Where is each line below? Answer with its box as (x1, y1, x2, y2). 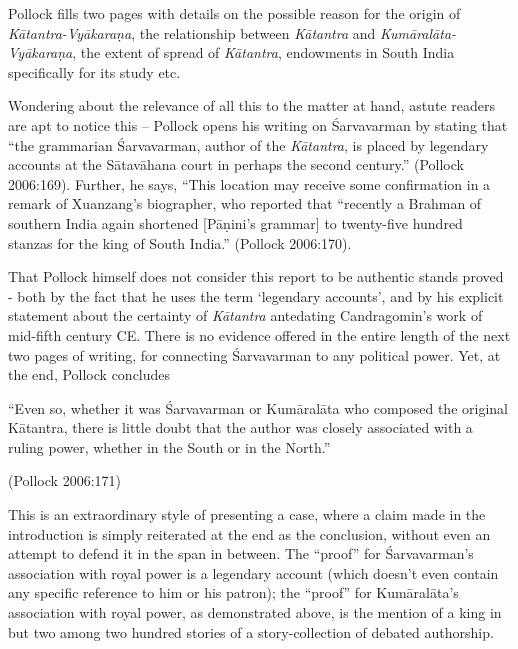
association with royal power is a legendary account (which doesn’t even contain (8, 562, 499, 583)
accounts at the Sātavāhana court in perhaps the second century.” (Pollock (8, 154, 464, 175)
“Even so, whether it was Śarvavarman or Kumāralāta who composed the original (8, 397, 508, 418)
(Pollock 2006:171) (8, 470, 121, 491)
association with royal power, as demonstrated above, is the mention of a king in (8, 602, 502, 623)
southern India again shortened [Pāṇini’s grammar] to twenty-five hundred (8, 212, 463, 233)
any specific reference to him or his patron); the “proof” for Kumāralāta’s (8, 582, 459, 603)
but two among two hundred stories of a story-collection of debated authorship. (8, 621, 494, 642)
